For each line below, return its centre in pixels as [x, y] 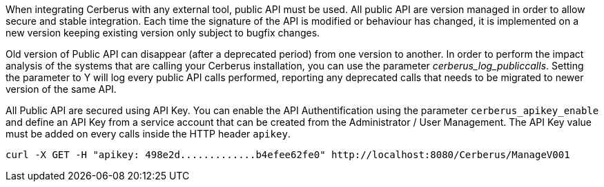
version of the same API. [61, 89]
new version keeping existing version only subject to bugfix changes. [163, 33]
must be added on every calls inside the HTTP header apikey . [148, 134]
